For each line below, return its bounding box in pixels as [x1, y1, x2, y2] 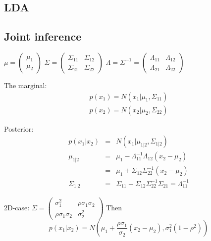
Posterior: [4, 123, 34, 134]
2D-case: [4, 202, 30, 212]
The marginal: [4, 80, 47, 90]
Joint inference [4, 29, 82, 44]
